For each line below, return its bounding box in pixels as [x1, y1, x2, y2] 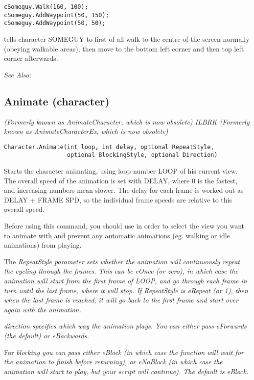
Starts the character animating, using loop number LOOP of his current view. [4, 166, 238, 176]
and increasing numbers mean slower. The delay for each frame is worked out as [4, 185, 244, 195]
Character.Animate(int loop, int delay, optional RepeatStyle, [4, 143, 214, 151]
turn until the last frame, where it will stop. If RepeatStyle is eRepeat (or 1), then [4, 285, 248, 295]
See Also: [4, 69, 31, 79]
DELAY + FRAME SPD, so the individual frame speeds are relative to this [4, 194, 232, 204]
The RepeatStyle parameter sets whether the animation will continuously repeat [4, 256, 240, 266]
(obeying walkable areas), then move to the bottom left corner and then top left [4, 43, 244, 53]
